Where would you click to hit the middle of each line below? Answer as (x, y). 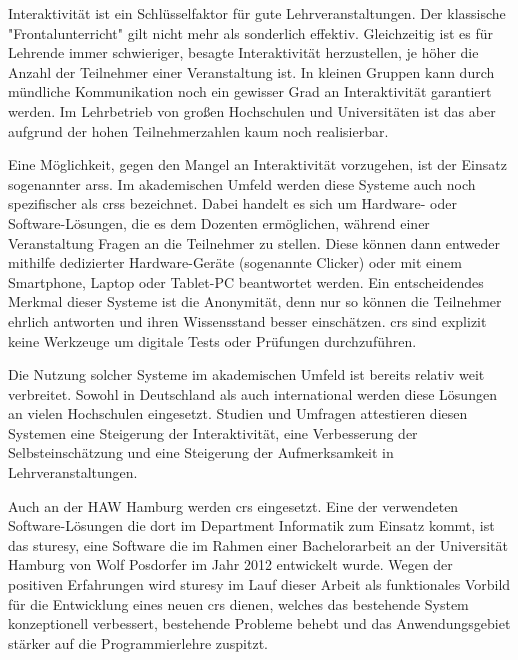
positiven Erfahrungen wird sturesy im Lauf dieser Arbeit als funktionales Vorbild (259, 584)
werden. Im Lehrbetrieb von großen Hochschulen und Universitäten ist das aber (252, 110)
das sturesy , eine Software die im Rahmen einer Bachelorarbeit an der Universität (258, 544)
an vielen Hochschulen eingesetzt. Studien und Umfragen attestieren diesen (238, 413)
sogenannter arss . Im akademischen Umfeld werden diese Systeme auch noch (242, 183)
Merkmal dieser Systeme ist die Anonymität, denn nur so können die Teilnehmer (255, 301)
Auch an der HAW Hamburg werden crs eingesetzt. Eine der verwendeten (233, 505)
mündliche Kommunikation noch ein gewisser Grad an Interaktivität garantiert (250, 91)
